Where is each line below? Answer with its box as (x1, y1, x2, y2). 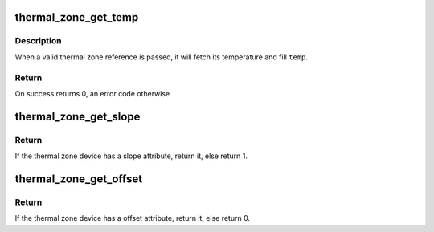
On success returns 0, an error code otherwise (14, 88, 170, 98)
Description (14, 35, 62, 47)
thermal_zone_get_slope (14, 109, 141, 124)
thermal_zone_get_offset (14, 172, 143, 185)
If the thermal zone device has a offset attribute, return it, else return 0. (14, 214, 251, 223)
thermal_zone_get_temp (14, 10, 139, 24)
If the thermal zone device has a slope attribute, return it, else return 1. (14, 151, 248, 161)
